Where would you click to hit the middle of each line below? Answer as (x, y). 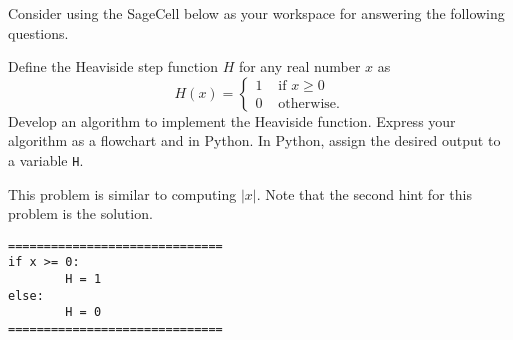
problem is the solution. (80, 213)
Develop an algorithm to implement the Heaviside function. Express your (232, 120)
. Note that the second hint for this (364, 193)
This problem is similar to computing (122, 193)
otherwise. (309, 104)
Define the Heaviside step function (113, 66)
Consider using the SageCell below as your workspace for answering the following (256, 13)
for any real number (299, 66)
